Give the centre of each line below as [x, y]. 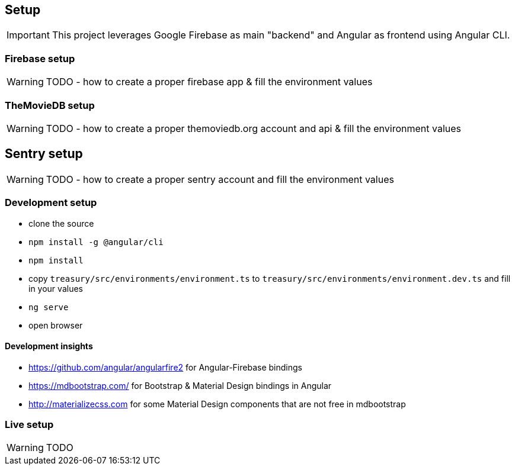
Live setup [29, 425]
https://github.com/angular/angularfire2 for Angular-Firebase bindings [165, 367]
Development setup [51, 203]
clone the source [61, 223]
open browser [56, 325]
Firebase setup [40, 58]
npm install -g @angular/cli [96, 242]
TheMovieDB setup [50, 105]
